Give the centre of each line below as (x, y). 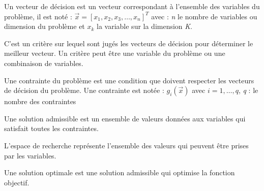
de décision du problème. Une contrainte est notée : (84, 90)
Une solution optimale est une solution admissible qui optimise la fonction (120, 172)
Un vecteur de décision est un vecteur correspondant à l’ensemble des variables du (132, 6)
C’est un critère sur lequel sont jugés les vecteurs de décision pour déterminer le (129, 43)
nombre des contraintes (40, 101)
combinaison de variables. (44, 63)
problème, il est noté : (38, 16)
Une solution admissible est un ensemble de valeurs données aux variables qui (125, 118)
